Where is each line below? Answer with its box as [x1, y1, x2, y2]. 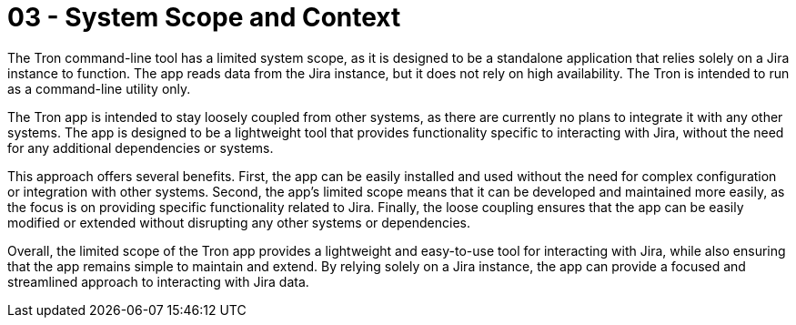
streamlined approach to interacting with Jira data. [7, 273, 309, 289]
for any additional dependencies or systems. [7, 139, 274, 156]
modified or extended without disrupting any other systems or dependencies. [7, 214, 471, 230]
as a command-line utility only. [7, 80, 191, 96]
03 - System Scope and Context [7, 2, 401, 33]
